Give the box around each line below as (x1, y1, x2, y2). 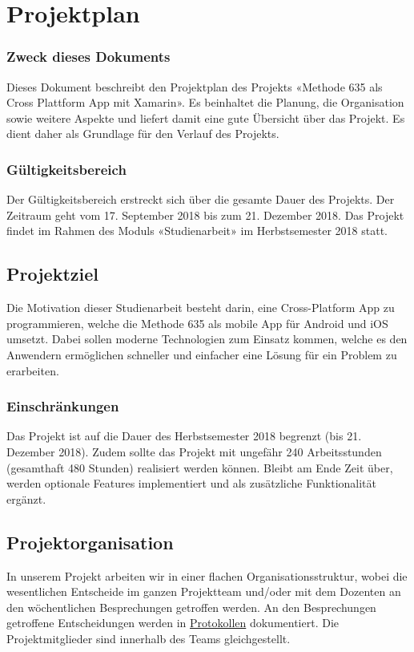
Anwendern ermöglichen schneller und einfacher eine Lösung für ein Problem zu (6, 346, 397, 362)
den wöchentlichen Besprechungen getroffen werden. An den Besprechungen (6, 598, 376, 615)
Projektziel (6, 261, 98, 286)
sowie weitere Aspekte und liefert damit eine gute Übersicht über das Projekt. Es (6, 109, 405, 126)
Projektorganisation (6, 529, 174, 554)
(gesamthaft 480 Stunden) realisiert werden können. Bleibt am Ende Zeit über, (6, 459, 393, 476)
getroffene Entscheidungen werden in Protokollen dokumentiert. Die (6, 614, 340, 631)
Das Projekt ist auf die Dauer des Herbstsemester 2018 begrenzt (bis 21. (6, 427, 362, 444)
